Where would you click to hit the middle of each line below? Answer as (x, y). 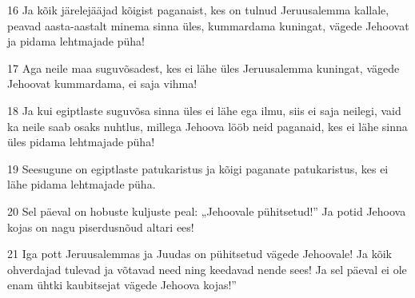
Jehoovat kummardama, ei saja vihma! (102, 83)
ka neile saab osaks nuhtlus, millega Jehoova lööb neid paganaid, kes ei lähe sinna (207, 126)
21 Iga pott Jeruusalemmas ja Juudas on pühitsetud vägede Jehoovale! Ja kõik (200, 254)
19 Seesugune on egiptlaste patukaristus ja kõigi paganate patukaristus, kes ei (198, 168)
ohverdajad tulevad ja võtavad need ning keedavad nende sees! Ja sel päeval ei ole (207, 269)
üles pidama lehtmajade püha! (81, 142)
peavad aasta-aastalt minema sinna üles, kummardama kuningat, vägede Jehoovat (208, 25)
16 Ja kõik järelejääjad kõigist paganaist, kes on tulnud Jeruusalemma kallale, (198, 10)
